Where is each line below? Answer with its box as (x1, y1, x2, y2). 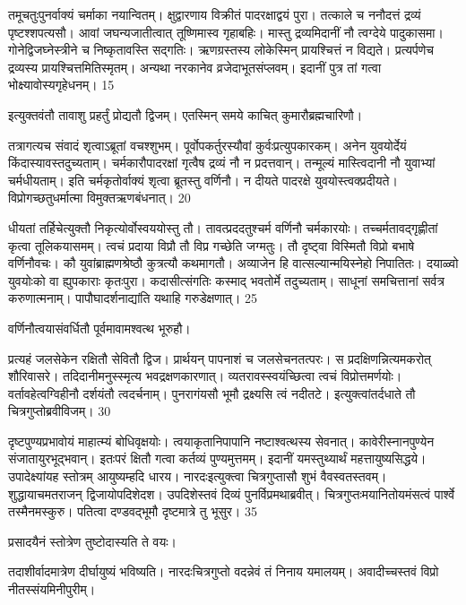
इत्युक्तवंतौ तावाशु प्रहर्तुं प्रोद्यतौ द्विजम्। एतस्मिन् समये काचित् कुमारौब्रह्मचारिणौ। (8, 105, 363, 124)
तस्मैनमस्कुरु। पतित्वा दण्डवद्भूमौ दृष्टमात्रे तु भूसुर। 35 (8, 502, 257, 521)
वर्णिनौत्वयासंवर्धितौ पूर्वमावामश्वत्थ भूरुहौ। (8, 318, 191, 337)
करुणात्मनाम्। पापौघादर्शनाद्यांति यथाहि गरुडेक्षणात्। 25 (8, 289, 258, 307)
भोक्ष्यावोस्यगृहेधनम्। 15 (8, 75, 115, 94)
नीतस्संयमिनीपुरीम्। (8, 580, 96, 599)
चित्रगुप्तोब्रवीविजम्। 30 (8, 402, 111, 420)
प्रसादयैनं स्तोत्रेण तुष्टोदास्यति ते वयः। (8, 532, 177, 550)
